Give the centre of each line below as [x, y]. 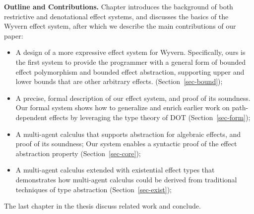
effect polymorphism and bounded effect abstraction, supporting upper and [130, 71]
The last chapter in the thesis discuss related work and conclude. [102, 206]
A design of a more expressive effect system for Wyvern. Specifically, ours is [130, 52]
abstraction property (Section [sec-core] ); [78, 153]
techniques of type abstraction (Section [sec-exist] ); [94, 189]
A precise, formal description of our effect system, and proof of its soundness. [133, 98]
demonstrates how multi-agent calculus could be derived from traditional [126, 179]
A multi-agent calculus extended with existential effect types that [115, 170]
